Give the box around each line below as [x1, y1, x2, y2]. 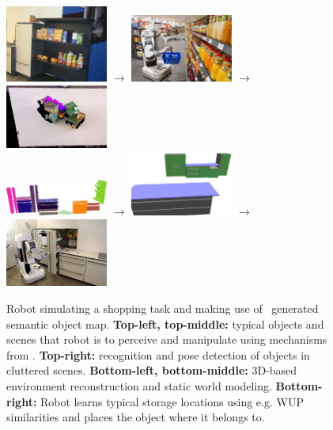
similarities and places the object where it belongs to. [6, 409, 265, 425]
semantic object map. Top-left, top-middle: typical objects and [6, 315, 324, 332]
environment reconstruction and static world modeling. [6, 377, 272, 394]
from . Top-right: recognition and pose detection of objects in [6, 346, 310, 363]
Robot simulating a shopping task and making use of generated [6, 300, 319, 317]
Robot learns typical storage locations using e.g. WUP [40, 393, 304, 409]
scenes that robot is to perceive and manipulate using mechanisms [6, 331, 327, 348]
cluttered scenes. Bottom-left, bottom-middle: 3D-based [6, 362, 297, 379]
